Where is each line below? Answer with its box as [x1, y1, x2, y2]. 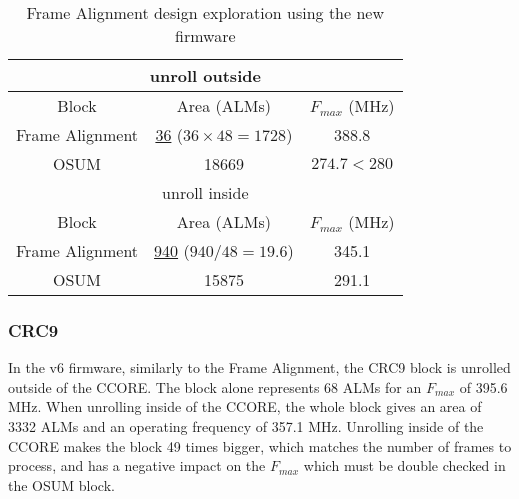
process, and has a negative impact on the [8, 455, 266, 476]
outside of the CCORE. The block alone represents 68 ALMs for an [8, 376, 422, 397]
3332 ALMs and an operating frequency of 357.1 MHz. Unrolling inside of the [8, 416, 484, 436]
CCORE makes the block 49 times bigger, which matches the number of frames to [8, 435, 512, 456]
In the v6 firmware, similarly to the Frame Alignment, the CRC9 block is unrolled [8, 357, 511, 378]
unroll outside [149, 64, 261, 87]
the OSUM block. [8, 474, 115, 495]
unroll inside [162, 181, 249, 204]
